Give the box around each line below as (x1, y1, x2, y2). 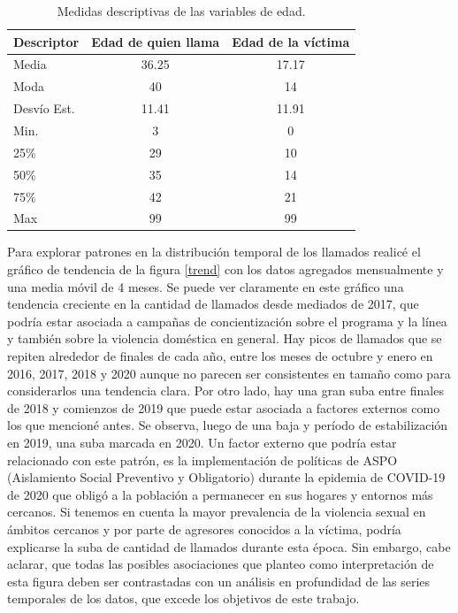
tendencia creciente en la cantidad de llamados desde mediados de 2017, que (7, 295, 419, 313)
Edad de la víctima (232, 32, 350, 50)
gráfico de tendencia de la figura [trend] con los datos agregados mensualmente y (7, 260, 444, 279)
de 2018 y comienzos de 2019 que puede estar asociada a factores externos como (7, 398, 440, 417)
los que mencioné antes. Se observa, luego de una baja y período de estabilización (7, 416, 448, 434)
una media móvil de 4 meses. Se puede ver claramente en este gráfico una (7, 277, 404, 295)
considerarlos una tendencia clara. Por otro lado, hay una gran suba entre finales (7, 381, 444, 400)
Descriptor (13, 32, 80, 50)
